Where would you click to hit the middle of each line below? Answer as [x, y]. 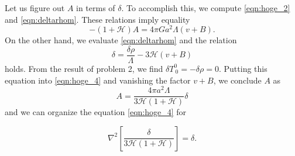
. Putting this [243, 68]
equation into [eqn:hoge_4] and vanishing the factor [98, 80]
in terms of [96, 8]
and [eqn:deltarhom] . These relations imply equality [97, 19]
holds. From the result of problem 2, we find [84, 68]
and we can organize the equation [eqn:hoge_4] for [96, 112]
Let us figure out [35, 8]
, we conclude [237, 80]
